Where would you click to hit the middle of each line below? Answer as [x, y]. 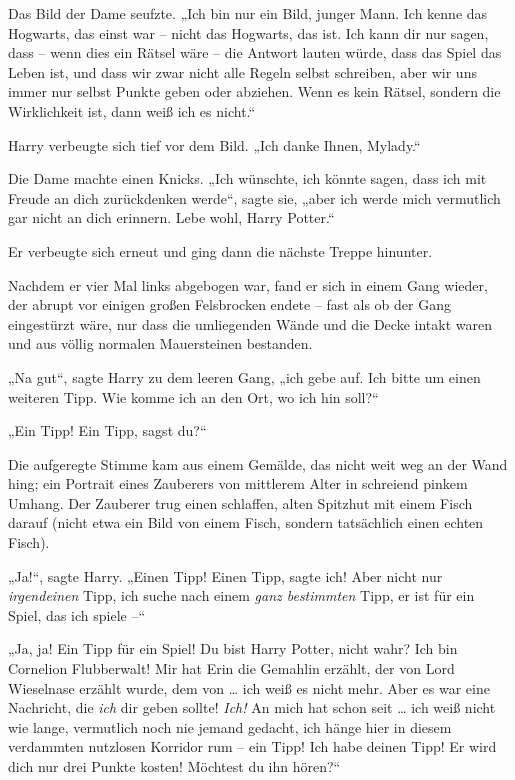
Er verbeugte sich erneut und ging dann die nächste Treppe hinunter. [220, 250]
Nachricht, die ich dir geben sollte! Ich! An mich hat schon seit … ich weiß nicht [252, 707]
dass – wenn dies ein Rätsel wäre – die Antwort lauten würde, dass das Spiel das [255, 52]
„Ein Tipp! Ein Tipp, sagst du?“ [107, 430]
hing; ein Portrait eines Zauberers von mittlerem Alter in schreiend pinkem [238, 483]
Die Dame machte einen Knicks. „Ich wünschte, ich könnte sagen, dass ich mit [247, 178]
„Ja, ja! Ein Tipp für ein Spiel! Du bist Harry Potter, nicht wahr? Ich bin [233, 648]
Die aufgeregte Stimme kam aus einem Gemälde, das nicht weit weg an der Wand [258, 463]
